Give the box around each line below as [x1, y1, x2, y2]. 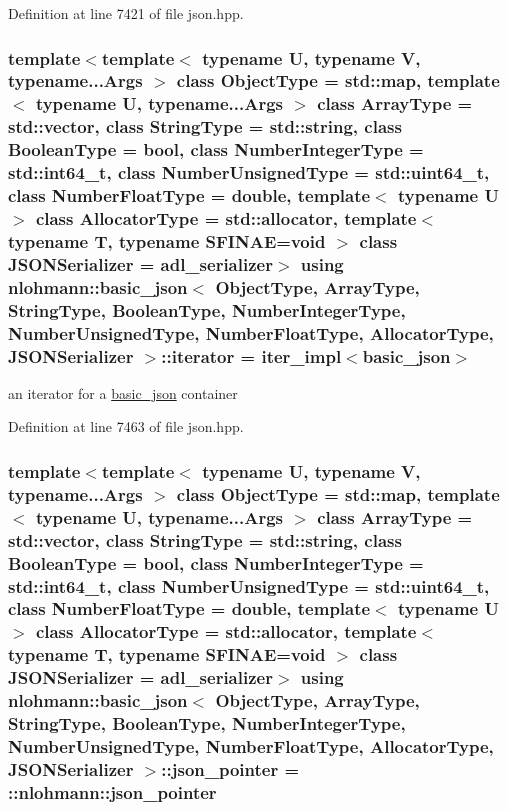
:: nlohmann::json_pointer [8, 779, 217, 804]
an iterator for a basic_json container [8, 382, 238, 403]
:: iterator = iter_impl [161, 343, 342, 368]
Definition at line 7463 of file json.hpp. [8, 416, 244, 437]
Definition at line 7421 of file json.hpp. [8, 3, 244, 23]
